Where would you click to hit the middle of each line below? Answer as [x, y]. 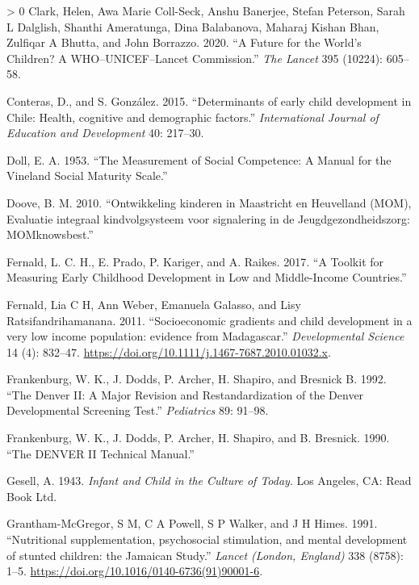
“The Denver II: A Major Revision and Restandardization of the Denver [185, 394]
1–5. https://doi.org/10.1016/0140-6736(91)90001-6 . [135, 571]
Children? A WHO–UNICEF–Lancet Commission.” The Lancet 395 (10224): [195, 58]
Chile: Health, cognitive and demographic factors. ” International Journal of [193, 117]
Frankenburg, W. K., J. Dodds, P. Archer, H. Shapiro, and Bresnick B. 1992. [197, 379]
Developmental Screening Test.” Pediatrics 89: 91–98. [138, 410]
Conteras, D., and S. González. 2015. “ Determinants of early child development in [209, 100]
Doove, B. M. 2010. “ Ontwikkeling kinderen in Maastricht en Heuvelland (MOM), [209, 202]
